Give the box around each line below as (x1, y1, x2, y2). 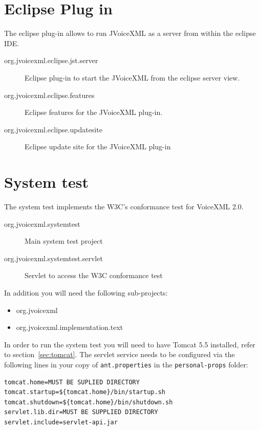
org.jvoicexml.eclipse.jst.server (4, 55, 98, 66)
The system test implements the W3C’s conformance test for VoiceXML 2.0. (4, 201, 244, 211)
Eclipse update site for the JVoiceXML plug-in (25, 141, 171, 152)
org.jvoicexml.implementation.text (16, 322, 123, 333)
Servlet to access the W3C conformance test (25, 270, 163, 281)
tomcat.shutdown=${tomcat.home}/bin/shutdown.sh (4, 398, 173, 406)
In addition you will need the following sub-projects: (4, 287, 168, 298)
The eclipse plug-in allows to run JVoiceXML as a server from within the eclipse (4, 28, 256, 38)
